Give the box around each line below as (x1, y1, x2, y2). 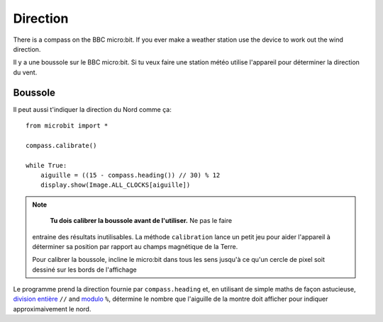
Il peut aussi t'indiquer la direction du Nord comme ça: (13, 105, 172, 113)
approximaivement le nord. (13, 304, 91, 313)
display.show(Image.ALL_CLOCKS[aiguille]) (40, 181, 191, 189)
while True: (26, 161, 67, 169)
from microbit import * (26, 122, 109, 130)
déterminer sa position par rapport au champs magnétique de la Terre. (32, 242, 238, 251)
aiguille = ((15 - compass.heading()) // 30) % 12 (40, 171, 221, 179)
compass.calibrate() (26, 142, 97, 149)
